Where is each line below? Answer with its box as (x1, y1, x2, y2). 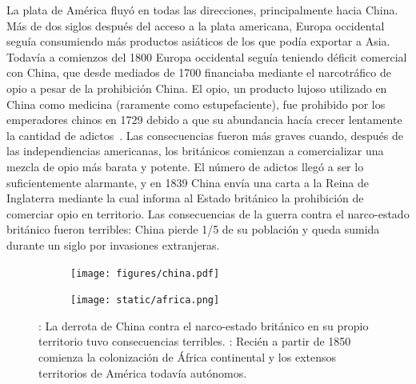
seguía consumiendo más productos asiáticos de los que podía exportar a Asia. (6, 33, 390, 50)
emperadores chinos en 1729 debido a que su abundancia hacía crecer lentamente (6, 111, 402, 128)
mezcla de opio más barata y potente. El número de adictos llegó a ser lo (6, 158, 364, 174)
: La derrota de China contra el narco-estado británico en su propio (38, 317, 369, 334)
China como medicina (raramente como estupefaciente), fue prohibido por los (6, 95, 386, 112)
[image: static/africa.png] (70, 294, 220, 306)
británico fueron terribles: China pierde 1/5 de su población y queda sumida (6, 221, 380, 238)
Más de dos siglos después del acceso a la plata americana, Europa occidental (6, 17, 385, 34)
